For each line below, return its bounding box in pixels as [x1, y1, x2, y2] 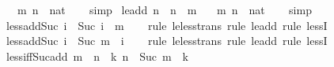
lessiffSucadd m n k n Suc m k [6, 47, 189, 64]
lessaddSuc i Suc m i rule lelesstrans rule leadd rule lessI [6, 32, 328, 49]
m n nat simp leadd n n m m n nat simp [17, 2, 312, 17]
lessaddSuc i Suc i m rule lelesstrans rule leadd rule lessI [6, 17, 328, 33]
